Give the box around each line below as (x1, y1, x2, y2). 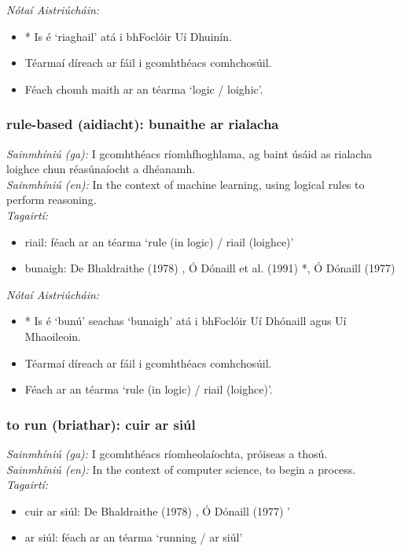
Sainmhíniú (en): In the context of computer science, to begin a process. (6, 460, 356, 477)
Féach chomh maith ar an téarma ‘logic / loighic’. (24, 80, 263, 97)
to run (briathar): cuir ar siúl (6, 414, 196, 434)
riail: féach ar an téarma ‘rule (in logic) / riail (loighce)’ (24, 233, 294, 250)
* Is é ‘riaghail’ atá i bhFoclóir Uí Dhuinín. (24, 28, 232, 44)
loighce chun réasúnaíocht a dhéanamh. (6, 161, 196, 177)
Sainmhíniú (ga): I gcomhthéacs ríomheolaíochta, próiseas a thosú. (6, 445, 328, 461)
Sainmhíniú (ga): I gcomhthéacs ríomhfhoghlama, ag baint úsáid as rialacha (6, 145, 372, 161)
